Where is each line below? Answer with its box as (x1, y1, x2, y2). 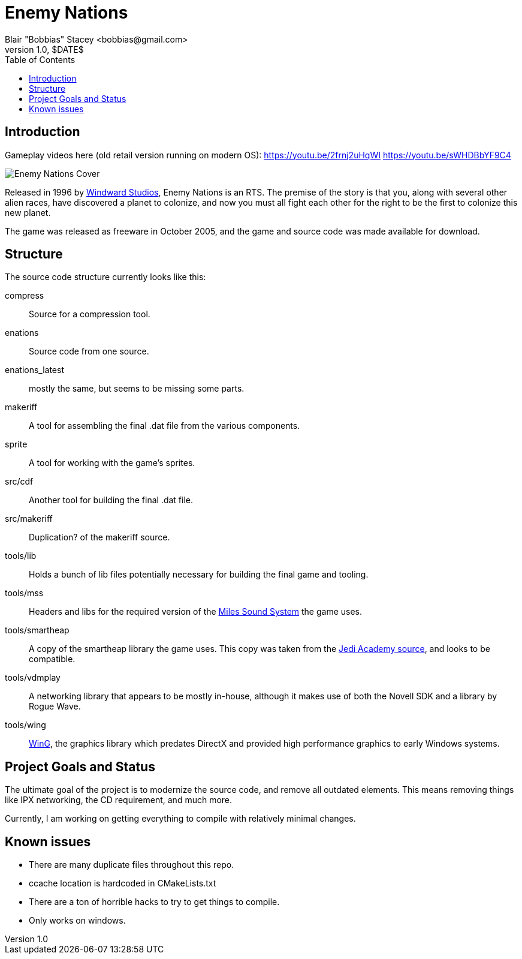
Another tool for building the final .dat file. (29, 495, 194, 506)
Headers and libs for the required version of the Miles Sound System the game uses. (29, 606, 363, 617)
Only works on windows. (29, 915, 126, 926)
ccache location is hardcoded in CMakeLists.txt (29, 878, 216, 889)
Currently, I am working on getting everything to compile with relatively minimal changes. (5, 813, 356, 824)
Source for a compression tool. (29, 309, 150, 320)
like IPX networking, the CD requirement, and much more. (5, 795, 233, 805)
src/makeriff (5, 513, 53, 524)
